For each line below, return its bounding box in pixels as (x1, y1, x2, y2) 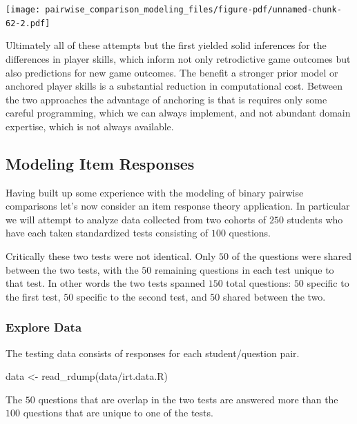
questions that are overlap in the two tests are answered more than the (38, 392, 338, 406)
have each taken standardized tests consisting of (6, 225, 209, 240)
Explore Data (6, 319, 82, 336)
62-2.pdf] (6, 18, 50, 28)
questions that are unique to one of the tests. (23, 405, 213, 420)
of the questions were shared (231, 249, 352, 263)
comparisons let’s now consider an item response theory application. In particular (6, 199, 350, 213)
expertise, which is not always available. (6, 119, 174, 133)
